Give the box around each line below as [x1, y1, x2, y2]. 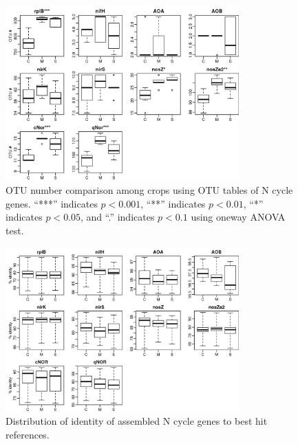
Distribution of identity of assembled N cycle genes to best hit [6, 414, 268, 428]
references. [6, 427, 50, 441]
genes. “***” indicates [6, 196, 98, 210]
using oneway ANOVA [191, 210, 286, 224]
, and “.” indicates [81, 210, 155, 224]
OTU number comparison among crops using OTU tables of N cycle [6, 182, 293, 197]
